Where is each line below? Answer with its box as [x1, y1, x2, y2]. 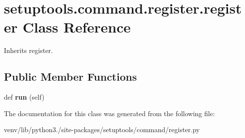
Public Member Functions [4, 69, 137, 84]
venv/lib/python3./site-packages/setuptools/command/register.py [4, 124, 200, 135]
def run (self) [4, 92, 45, 102]
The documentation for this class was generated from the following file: [4, 108, 215, 118]
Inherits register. [4, 45, 53, 55]
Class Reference [22, 17, 131, 37]
